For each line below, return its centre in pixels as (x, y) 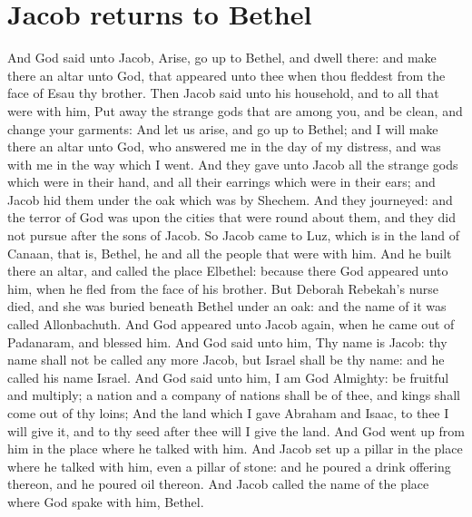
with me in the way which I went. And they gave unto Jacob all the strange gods (233, 164)
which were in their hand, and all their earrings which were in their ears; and (221, 182)
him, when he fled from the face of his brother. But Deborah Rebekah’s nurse (223, 288)
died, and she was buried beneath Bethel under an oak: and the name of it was (227, 306)
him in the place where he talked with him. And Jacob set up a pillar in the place (235, 449)
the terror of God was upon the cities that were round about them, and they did (231, 217)
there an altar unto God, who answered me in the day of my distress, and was (224, 146)
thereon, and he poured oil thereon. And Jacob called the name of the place (218, 484)
